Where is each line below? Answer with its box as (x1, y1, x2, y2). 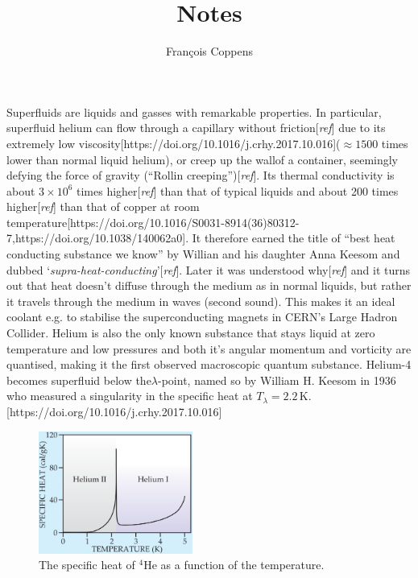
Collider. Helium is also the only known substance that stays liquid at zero (6, 324, 375, 341)
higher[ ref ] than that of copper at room (6, 198, 200, 215)
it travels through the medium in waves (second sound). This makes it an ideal (6, 292, 395, 309)
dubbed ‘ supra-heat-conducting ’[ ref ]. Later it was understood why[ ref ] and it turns (6, 261, 411, 278)
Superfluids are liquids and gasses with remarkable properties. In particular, (6, 103, 382, 120)
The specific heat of (39, 556, 135, 573)
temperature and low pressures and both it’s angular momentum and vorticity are (6, 340, 412, 357)
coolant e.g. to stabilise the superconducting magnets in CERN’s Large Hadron (6, 308, 398, 325)
